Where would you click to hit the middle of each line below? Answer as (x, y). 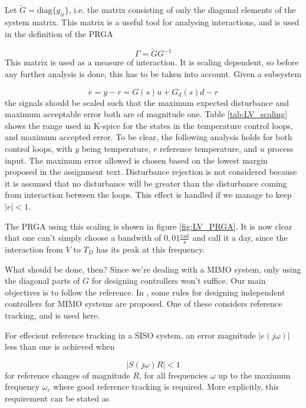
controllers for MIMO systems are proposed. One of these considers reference (144, 303)
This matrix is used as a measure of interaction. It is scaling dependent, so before (152, 62)
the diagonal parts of (42, 281)
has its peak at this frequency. (151, 249)
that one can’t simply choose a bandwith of (83, 238)
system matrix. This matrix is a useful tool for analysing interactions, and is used (152, 22)
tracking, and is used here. (52, 315)
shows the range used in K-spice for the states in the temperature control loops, (149, 125)
